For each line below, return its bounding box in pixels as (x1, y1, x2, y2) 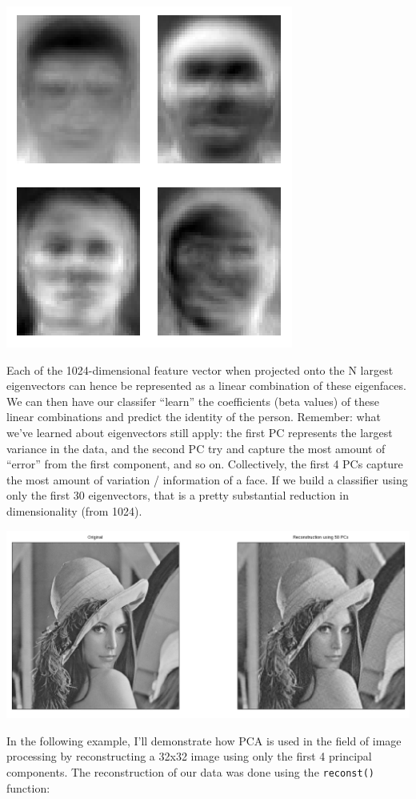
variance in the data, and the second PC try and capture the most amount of (6, 440, 386, 456)
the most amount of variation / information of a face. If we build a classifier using (6, 471, 408, 488)
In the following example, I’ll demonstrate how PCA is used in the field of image (6, 732, 402, 749)
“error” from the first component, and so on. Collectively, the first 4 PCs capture (6, 456, 403, 472)
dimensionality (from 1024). (6, 502, 142, 519)
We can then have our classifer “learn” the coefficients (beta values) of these (6, 392, 379, 409)
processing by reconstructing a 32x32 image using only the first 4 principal (6, 748, 372, 765)
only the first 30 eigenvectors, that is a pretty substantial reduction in (6, 487, 349, 504)
